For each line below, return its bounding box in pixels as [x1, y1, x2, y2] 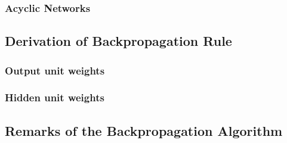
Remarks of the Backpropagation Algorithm [5, 121, 283, 139]
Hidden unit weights [5, 90, 104, 105]
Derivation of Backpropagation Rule [5, 32, 232, 50]
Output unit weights [5, 63, 105, 77]
